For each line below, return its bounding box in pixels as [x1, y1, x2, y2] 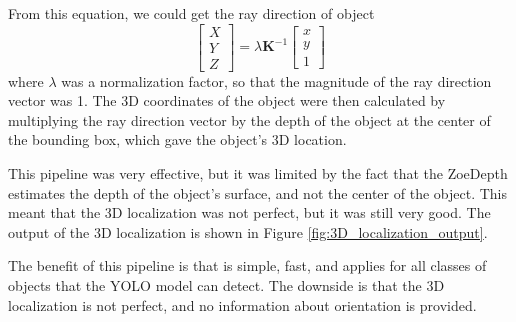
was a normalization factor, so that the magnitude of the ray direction [61, 70, 492, 91]
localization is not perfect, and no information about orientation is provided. [8, 294, 477, 315]
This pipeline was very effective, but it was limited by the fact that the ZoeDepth [8, 163, 508, 184]
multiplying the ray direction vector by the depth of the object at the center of [8, 109, 491, 130]
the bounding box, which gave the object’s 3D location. [8, 129, 347, 150]
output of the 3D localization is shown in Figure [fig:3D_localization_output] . [8, 221, 488, 242]
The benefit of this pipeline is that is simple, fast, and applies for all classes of [8, 255, 487, 276]
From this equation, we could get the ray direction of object [8, 3, 375, 23]
